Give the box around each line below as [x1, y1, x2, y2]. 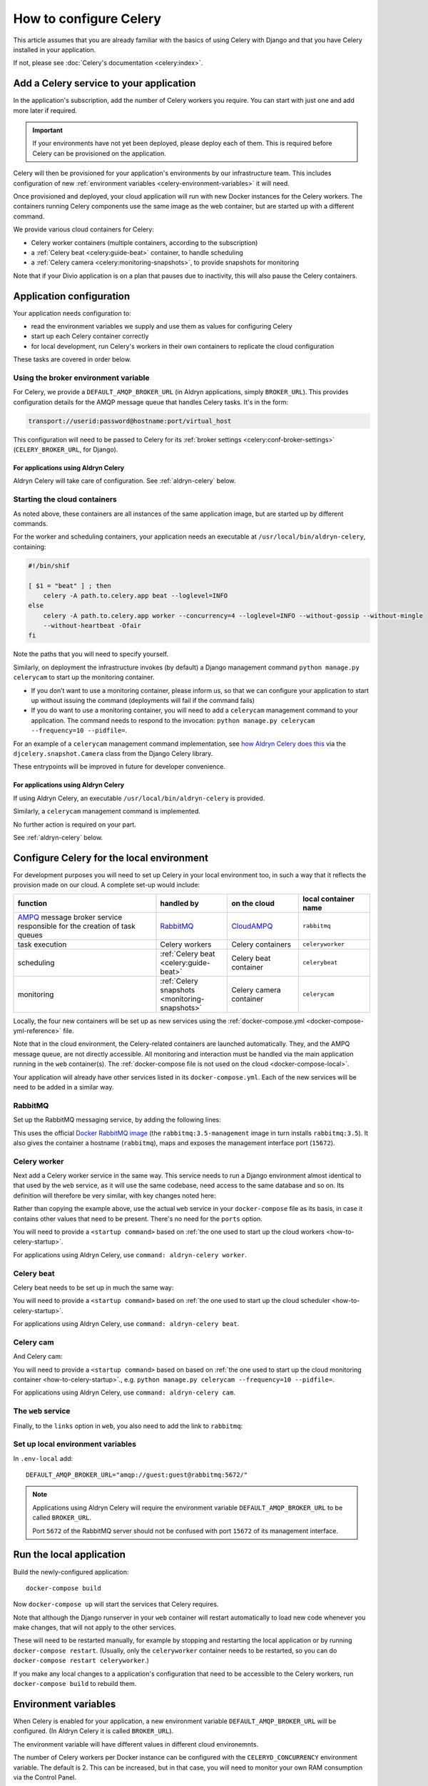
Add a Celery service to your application [13, 77, 196, 89]
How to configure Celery [13, 11, 162, 26]
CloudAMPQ [231, 921, 273, 931]
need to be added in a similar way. [13, 1082, 114, 1091]
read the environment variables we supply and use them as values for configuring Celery [31, 322, 292, 330]
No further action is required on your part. [13, 820, 137, 829]
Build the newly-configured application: [13, 1567, 129, 1576]
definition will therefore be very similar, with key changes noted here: [13, 1191, 217, 1199]
